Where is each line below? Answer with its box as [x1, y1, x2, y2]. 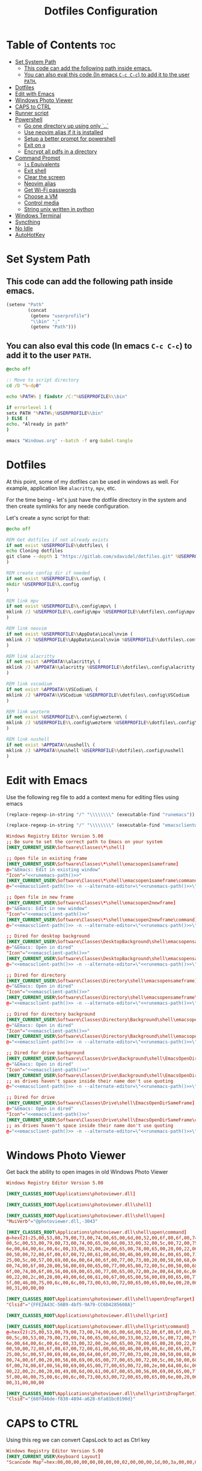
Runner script [14, 109, 49, 116]
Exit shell [23, 167, 47, 174]
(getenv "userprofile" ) [30, 312, 90, 319]
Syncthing [14, 218, 41, 226]
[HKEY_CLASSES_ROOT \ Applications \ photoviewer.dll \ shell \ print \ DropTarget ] [6, 1390, 198, 1397]
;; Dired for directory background [6, 1011, 96, 1017]
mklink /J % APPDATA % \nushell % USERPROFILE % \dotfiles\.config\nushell [6, 747, 185, 753]
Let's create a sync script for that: [6, 514, 90, 521]
